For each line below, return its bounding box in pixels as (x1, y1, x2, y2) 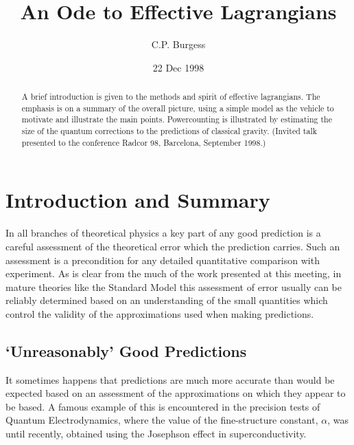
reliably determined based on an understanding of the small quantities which (5, 293, 328, 307)
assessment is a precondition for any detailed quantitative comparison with (5, 252, 320, 267)
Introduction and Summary (5, 186, 270, 214)
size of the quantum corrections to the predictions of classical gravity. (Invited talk (21, 125, 317, 137)
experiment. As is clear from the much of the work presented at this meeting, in (5, 266, 342, 281)
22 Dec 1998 (152, 60, 204, 74)
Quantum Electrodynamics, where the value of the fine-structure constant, (5, 413, 318, 427)
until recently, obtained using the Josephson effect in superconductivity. (5, 426, 307, 441)
